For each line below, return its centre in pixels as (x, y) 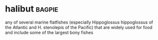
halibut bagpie (32, 9)
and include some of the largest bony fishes (49, 32)
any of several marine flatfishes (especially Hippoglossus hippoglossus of (79, 22)
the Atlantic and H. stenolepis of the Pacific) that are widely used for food (79, 27)
